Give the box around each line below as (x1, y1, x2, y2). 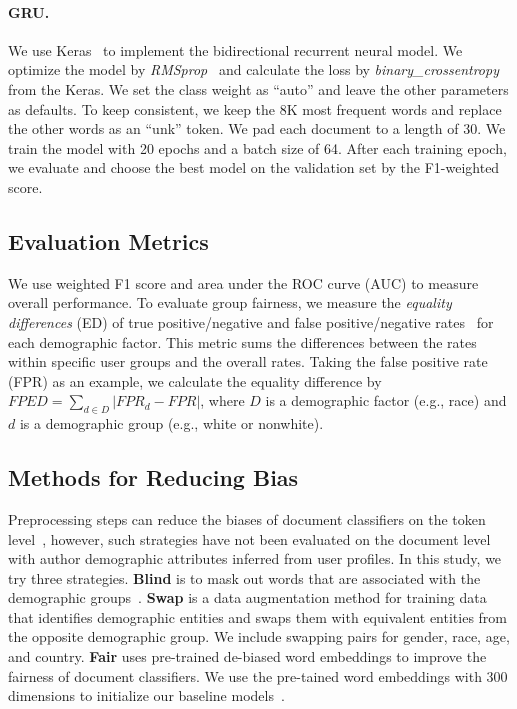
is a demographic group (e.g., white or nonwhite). (19, 413, 324, 434)
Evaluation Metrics (8, 225, 209, 256)
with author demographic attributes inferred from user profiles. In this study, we (8, 548, 502, 569)
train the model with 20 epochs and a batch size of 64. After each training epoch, (8, 137, 507, 158)
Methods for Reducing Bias (8, 462, 299, 493)
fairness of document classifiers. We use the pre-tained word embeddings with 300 (8, 665, 508, 686)
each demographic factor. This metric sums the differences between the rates (8, 331, 477, 352)
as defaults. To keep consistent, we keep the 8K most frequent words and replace (8, 98, 502, 119)
